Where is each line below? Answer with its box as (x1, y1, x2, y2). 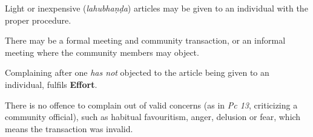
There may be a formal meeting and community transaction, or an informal (5, 34, 286, 47)
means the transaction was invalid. (5, 122, 133, 135)
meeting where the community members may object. (5, 45, 199, 58)
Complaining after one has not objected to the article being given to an (5, 66, 269, 79)
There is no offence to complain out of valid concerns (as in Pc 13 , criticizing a (5, 98, 298, 111)
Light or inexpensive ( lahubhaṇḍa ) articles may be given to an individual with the (5, 2, 308, 14)
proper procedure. (5, 13, 71, 26)
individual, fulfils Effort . (5, 78, 97, 90)
